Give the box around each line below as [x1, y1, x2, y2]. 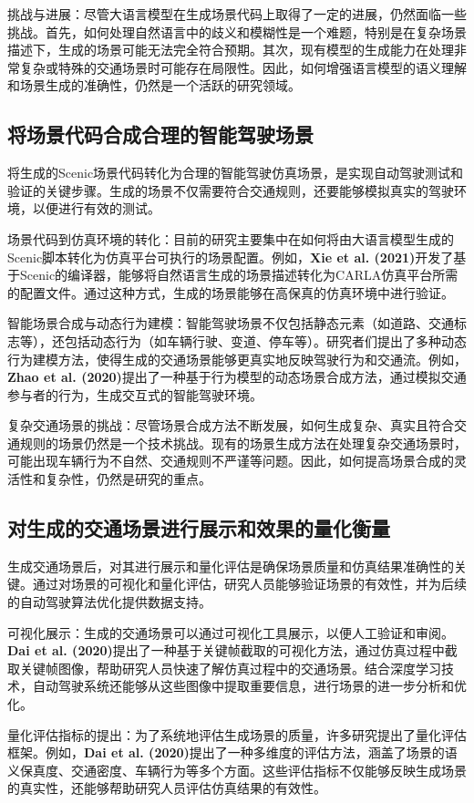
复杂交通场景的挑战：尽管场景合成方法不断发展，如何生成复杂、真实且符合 [7, 416, 454, 435]
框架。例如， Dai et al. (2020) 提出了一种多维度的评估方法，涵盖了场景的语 [7, 743, 458, 762]
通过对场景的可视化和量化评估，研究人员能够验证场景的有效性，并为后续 [32, 574, 467, 593]
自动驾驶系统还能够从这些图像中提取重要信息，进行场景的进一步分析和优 [32, 676, 467, 695]
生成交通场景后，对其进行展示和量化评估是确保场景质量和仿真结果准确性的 [7, 556, 454, 575]
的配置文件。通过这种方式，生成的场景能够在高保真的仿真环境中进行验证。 [7, 283, 454, 302]
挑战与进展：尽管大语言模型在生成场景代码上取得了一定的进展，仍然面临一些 [7, 5, 467, 23]
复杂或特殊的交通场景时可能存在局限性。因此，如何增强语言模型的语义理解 [19, 57, 467, 77]
